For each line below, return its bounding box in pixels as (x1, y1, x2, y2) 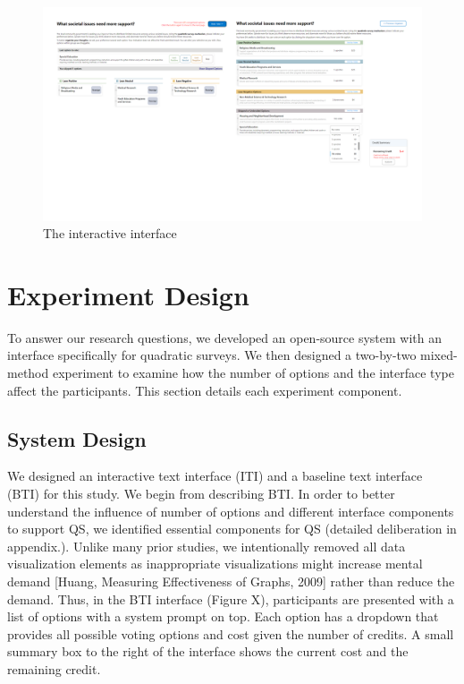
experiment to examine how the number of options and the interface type (52, 363, 454, 381)
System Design (7, 424, 147, 452)
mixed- (420, 346, 458, 364)
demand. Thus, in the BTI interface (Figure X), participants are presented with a (7, 589, 454, 608)
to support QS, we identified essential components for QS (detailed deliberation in (7, 519, 457, 538)
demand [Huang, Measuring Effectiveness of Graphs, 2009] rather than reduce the (7, 571, 455, 590)
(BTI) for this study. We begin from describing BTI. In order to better (7, 483, 395, 502)
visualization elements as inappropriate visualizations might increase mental (7, 554, 423, 573)
